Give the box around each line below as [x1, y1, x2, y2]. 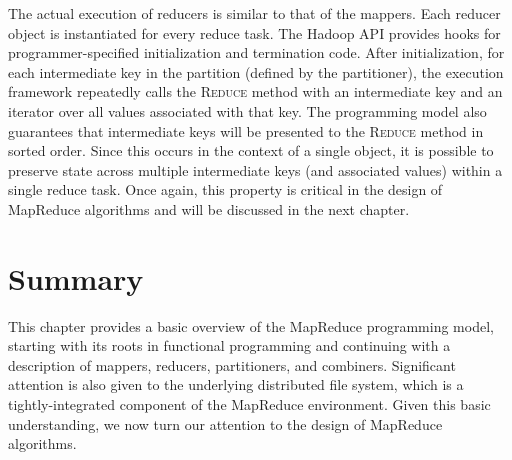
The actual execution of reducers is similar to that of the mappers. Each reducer [8, 3, 501, 23]
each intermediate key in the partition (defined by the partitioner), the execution [8, 61, 504, 82]
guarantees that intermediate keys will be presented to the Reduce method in [8, 120, 484, 141]
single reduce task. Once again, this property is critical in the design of [8, 179, 443, 200]
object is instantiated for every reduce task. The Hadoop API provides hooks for [8, 22, 501, 43]
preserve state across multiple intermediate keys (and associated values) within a [8, 159, 503, 180]
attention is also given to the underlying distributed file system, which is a [8, 374, 464, 395]
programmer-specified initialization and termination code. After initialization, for [8, 42, 505, 63]
